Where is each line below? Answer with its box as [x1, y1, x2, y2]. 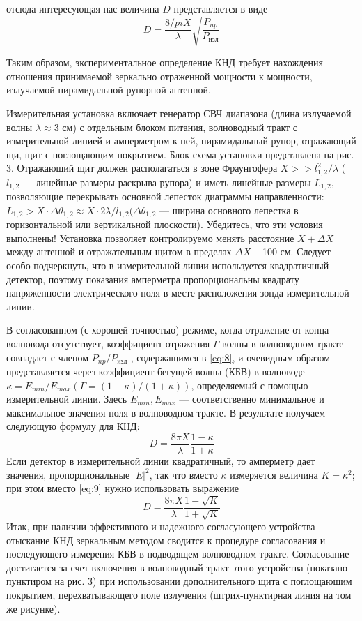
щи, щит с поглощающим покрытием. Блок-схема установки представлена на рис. [6, 147, 354, 161]
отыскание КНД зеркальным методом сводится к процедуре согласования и [6, 532, 326, 547]
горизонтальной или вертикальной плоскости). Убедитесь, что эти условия [6, 217, 323, 232]
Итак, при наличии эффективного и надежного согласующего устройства [6, 519, 315, 534]
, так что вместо [149, 467, 218, 481]
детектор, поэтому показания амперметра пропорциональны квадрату [6, 271, 299, 286]
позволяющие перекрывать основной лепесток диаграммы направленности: [6, 189, 324, 204]
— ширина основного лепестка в [159, 202, 299, 217]
